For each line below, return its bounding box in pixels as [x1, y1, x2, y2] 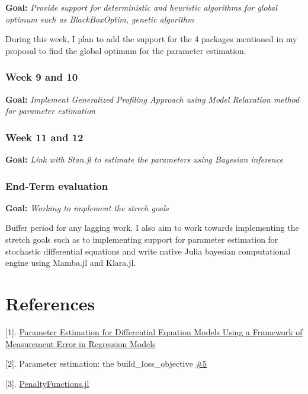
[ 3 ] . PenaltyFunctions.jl [5, 377, 89, 389]
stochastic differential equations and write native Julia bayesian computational [5, 244, 291, 257]
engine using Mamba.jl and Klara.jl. [5, 256, 136, 269]
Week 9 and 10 [5, 69, 78, 84]
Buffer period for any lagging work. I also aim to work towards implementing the [5, 221, 299, 234]
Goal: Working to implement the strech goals [5, 201, 169, 214]
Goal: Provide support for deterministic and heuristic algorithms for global [5, 1, 278, 13]
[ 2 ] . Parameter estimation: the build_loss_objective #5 [5, 357, 207, 370]
